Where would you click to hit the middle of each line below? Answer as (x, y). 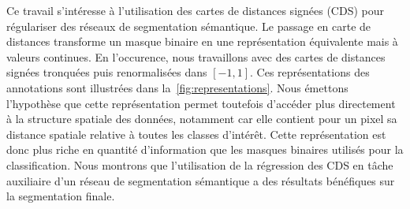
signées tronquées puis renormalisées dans (107, 72)
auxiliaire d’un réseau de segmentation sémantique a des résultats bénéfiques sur (201, 180)
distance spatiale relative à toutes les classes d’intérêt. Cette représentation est (196, 134)
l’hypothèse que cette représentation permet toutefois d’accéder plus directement (201, 103)
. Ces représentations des (310, 72)
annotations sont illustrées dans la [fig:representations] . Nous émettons (177, 87)
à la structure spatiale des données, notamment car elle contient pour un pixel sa (202, 119)
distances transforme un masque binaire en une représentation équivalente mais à (202, 41)
